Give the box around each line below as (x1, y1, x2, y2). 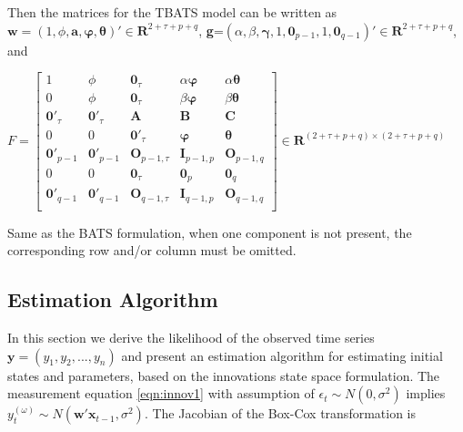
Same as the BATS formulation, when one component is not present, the (7, 222, 412, 242)
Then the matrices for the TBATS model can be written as (7, 3, 337, 21)
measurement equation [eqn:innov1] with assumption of (7, 384, 315, 403)
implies (406, 384, 446, 403)
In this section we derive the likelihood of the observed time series (7, 328, 375, 347)
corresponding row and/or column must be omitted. (7, 241, 297, 260)
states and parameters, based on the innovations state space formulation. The (7, 365, 440, 385)
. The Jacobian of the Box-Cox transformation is (144, 404, 417, 423)
